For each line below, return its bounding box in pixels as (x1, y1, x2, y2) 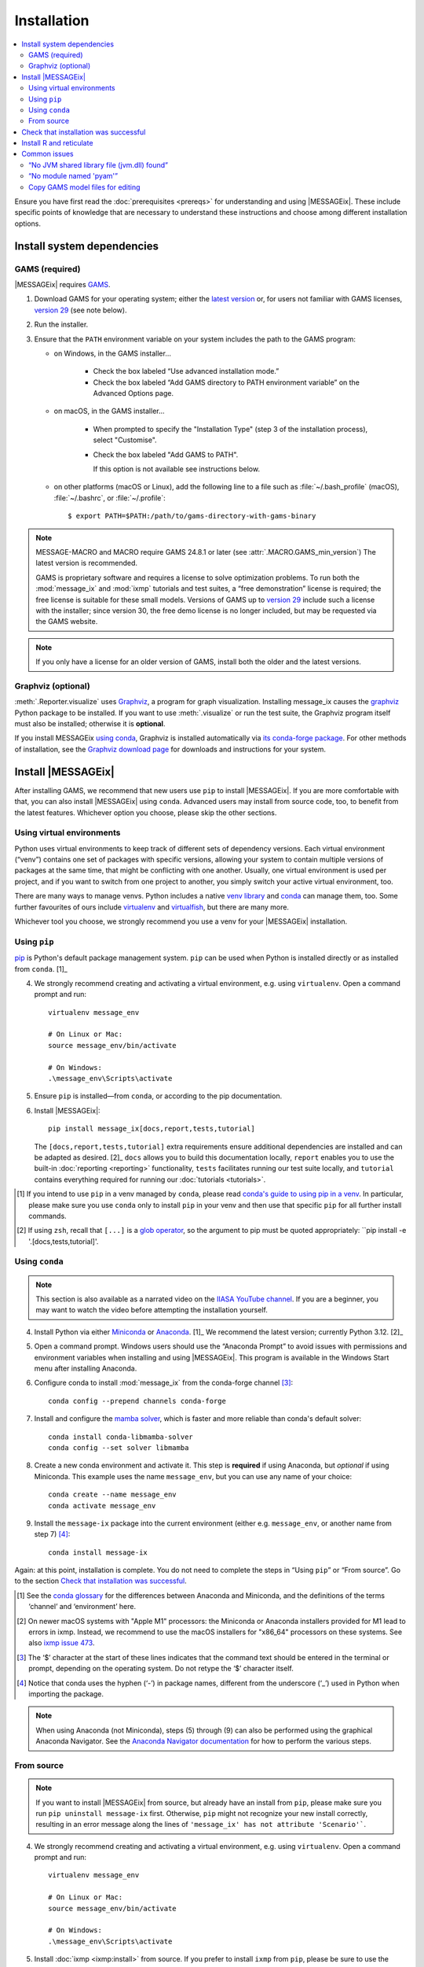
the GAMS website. (35, 617, 98, 626)
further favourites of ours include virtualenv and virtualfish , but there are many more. (14, 902, 290, 912)
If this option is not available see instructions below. (93, 464, 261, 474)
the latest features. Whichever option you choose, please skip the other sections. (14, 807, 277, 817)
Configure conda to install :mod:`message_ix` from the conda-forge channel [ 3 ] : (34, 1378, 294, 1388)
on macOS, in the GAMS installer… (53, 406, 165, 416)
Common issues (21, 149, 74, 159)
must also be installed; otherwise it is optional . (14, 719, 166, 729)
